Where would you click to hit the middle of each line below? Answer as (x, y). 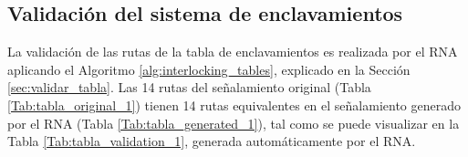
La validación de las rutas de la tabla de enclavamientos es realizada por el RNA (233, 52)
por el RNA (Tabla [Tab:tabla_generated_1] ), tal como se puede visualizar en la (234, 123)
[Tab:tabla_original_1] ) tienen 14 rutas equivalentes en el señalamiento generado (234, 105)
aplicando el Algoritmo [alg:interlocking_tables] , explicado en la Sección (209, 69)
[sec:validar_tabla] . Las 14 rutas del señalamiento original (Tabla (189, 87)
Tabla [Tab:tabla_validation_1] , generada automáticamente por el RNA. (212, 141)
